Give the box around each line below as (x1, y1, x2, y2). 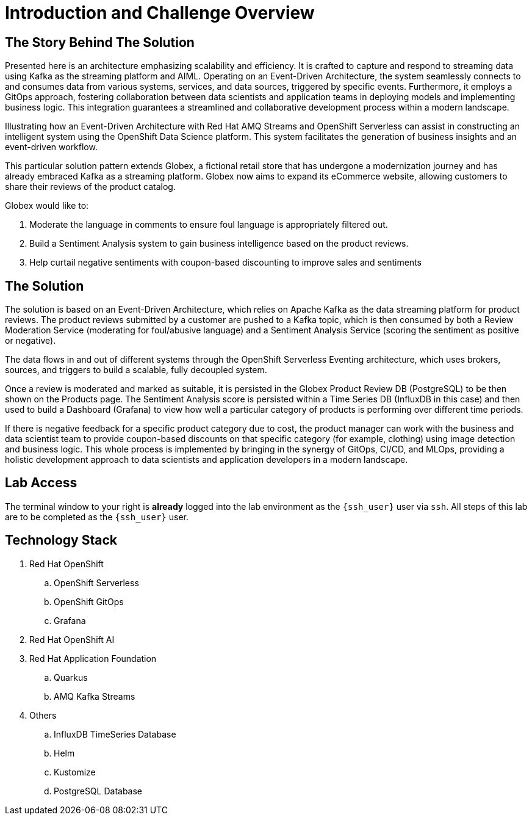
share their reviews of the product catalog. (5, 181, 176, 192)
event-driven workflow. (5, 142, 98, 153)
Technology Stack (5, 532, 117, 548)
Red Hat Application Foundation (29, 653, 157, 664)
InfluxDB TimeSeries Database (54, 728, 176, 739)
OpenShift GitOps (54, 596, 124, 607)
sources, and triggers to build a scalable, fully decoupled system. (5, 365, 267, 376)
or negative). (5, 335, 56, 346)
